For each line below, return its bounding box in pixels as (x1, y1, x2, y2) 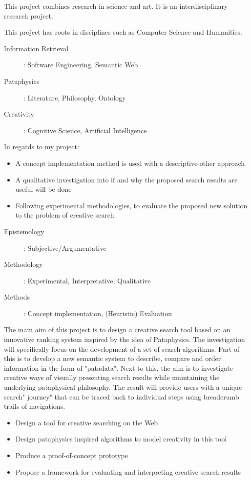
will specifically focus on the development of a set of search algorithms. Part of (4, 343, 240, 354)
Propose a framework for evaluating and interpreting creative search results (15, 466, 241, 477)
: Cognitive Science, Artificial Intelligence (23, 125, 147, 135)
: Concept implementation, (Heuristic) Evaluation (23, 308, 172, 318)
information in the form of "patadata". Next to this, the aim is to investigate (4, 362, 233, 373)
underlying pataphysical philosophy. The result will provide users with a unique (4, 382, 242, 392)
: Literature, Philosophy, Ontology (23, 92, 126, 102)
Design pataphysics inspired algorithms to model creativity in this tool (15, 434, 227, 444)
